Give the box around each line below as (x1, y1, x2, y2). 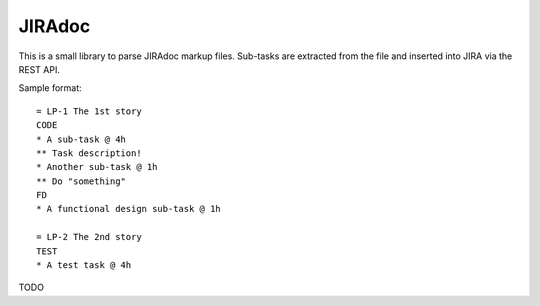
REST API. (18, 63, 60, 75)
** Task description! (36, 147, 142, 159)
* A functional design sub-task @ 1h (36, 203, 222, 215)
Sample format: (18, 82, 82, 94)
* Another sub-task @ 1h (36, 161, 158, 173)
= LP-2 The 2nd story (36, 231, 142, 243)
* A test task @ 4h (36, 260, 132, 271)
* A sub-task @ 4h (36, 133, 127, 145)
